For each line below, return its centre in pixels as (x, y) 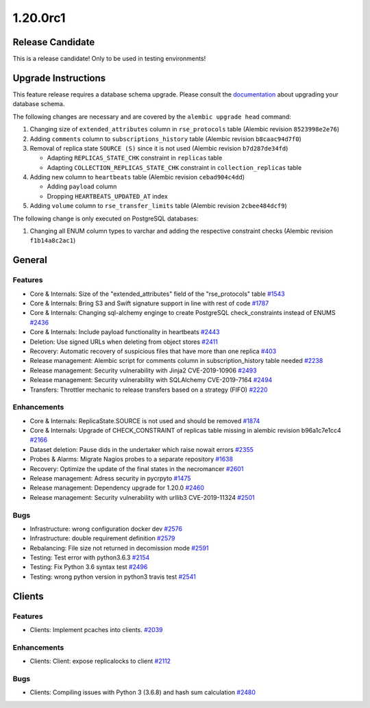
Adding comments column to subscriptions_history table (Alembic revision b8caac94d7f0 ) (165, 139)
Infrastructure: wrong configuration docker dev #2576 (106, 529)
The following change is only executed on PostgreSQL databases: (106, 218)
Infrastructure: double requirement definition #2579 (102, 538)
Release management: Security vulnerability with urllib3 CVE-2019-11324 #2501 (142, 497)
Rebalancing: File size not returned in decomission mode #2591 (119, 548)
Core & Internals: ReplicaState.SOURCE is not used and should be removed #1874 (145, 420)
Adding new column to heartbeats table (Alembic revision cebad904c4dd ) (137, 177)
